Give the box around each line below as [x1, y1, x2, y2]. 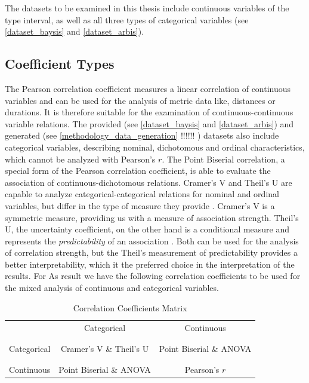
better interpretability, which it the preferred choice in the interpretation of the [5, 258, 295, 270]
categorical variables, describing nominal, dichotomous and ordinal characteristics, [5, 140, 305, 153]
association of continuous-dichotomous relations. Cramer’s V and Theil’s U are [5, 176, 292, 188]
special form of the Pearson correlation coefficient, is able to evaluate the [5, 164, 271, 177]
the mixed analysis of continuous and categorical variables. [5, 281, 219, 294]
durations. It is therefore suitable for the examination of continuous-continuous [5, 106, 293, 118]
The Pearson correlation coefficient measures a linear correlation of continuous [5, 82, 291, 94]
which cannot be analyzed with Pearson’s [5, 152, 156, 165]
